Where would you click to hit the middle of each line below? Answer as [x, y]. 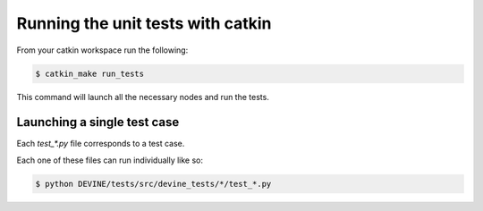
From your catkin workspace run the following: [102, 50]
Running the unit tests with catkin [144, 23]
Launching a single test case [98, 122]
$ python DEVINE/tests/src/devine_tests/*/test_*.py [153, 184]
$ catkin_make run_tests [90, 73]
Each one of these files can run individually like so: [110, 160]
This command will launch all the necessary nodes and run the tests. [143, 97]
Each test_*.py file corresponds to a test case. [101, 144]
